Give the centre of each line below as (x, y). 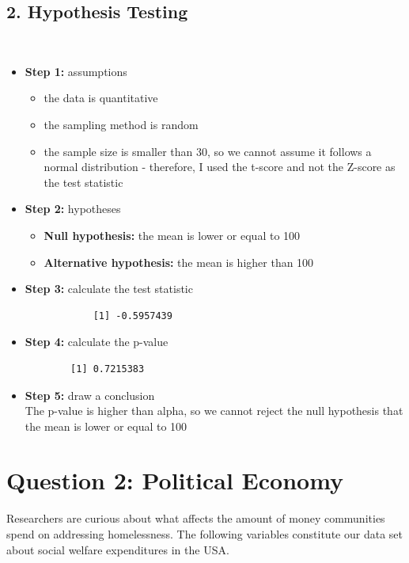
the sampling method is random (121, 124)
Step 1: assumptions (76, 71)
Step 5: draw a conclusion (90, 395)
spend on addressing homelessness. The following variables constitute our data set (204, 534)
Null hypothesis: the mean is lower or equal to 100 (172, 235)
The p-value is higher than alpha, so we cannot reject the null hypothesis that (214, 411)
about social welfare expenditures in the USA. (118, 549)
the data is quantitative (101, 98)
